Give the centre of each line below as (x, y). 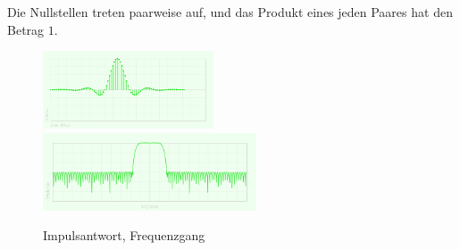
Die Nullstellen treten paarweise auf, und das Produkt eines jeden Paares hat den (230, 12)
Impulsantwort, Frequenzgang (124, 235)
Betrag (26, 29)
